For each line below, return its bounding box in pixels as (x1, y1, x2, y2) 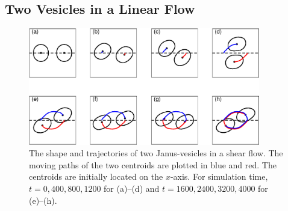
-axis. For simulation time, (170, 170, 268, 183)
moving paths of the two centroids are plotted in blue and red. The (29, 158, 277, 171)
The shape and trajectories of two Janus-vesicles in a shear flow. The (29, 147, 283, 159)
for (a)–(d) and (104, 182, 160, 194)
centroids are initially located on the (29, 170, 163, 183)
